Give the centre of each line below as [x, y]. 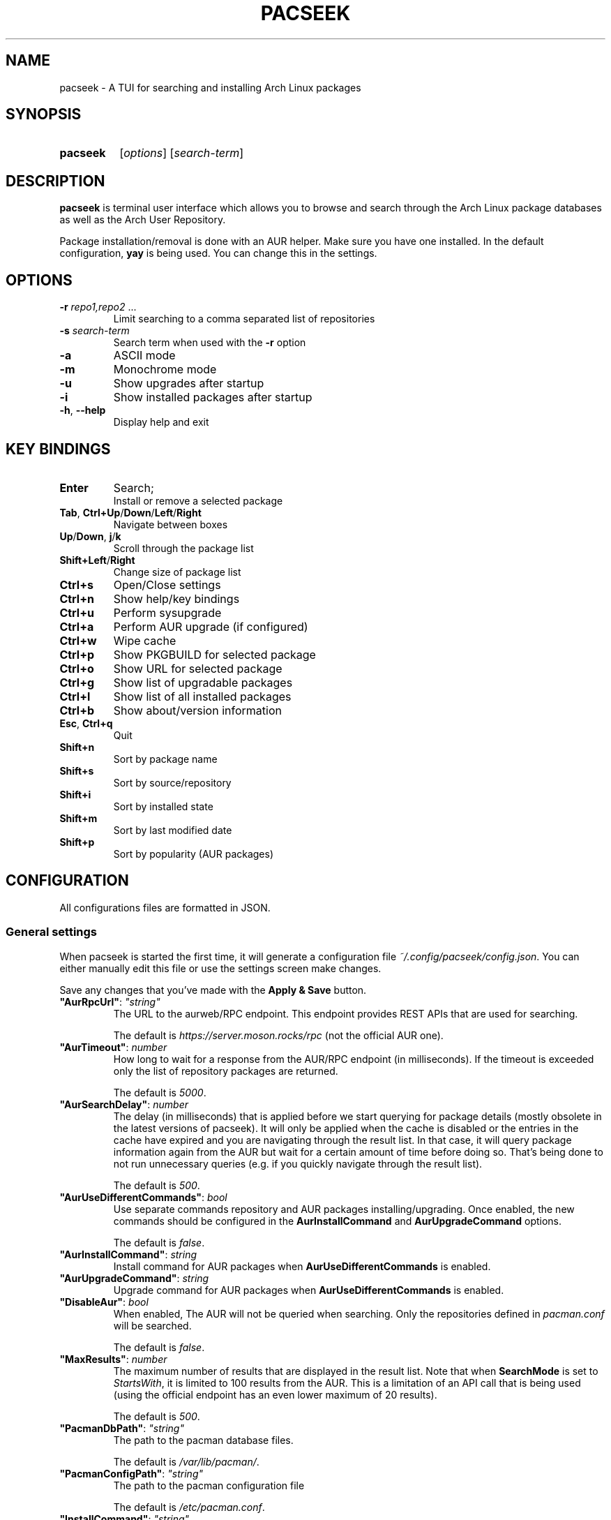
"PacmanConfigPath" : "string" [131, 1473]
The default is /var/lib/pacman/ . [186, 1461]
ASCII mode [144, 356]
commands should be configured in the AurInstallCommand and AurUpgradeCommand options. [338, 1221]
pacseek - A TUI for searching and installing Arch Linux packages [210, 87]
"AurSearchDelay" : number [124, 1104]
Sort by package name [165, 759]
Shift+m [78, 818]
